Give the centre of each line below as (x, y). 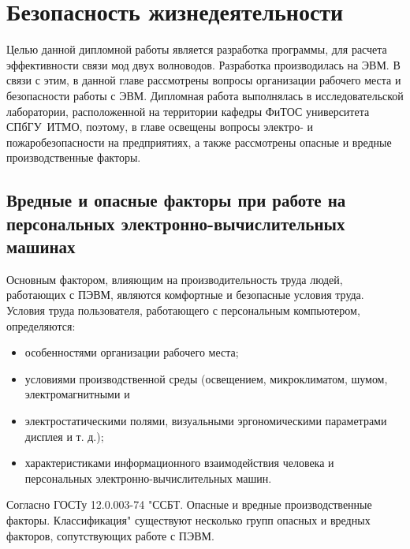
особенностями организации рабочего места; (132, 352)
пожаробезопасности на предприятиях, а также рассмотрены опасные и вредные (199, 142)
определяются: (41, 325)
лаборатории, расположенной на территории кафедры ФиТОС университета (188, 111)
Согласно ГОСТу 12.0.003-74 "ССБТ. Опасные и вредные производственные (189, 504)
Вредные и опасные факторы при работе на (176, 200)
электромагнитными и (77, 394)
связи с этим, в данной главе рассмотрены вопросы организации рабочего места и (204, 80)
